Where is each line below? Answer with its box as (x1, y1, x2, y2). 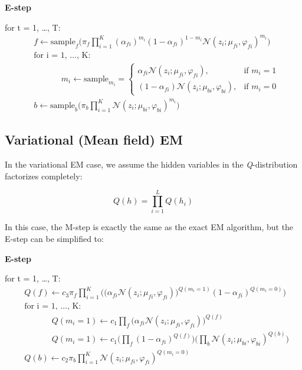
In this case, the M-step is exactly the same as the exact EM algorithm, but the (5, 221, 294, 233)
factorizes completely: (5, 169, 83, 182)
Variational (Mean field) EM (5, 130, 183, 149)
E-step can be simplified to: (5, 232, 104, 244)
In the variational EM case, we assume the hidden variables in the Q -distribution (5, 158, 298, 171)
